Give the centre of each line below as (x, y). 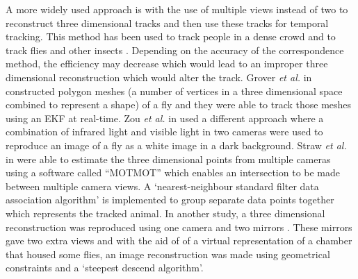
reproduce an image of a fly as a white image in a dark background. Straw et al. (176, 145)
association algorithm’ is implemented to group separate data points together (170, 200)
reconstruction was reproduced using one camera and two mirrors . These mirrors (179, 227)
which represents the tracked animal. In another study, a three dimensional (165, 213)
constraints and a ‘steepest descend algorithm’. (105, 268)
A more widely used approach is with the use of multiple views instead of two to (177, 9)
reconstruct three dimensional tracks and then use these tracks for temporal (167, 23)
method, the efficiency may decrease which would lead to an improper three (167, 64)
